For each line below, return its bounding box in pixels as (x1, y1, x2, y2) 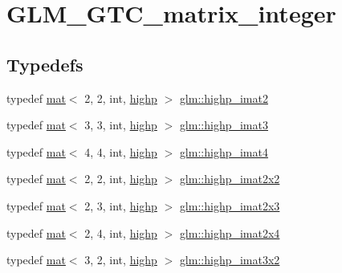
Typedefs (6, 51, 83, 76)
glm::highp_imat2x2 (179, 170, 280, 187)
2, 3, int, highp (84, 197, 157, 214)
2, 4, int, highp (84, 224, 157, 241)
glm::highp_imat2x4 (179, 224, 280, 241)
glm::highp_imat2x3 (179, 197, 280, 214)
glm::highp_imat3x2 (179, 251, 280, 268)
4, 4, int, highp (84, 143, 157, 160)
